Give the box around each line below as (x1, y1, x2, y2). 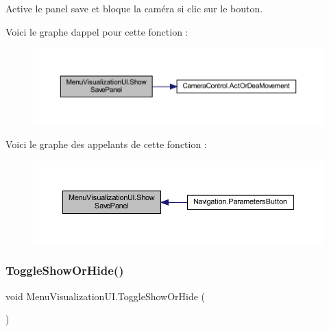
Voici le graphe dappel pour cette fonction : (5, 24, 188, 38)
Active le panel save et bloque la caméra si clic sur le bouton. (5, 1, 263, 15)
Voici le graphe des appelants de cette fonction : (5, 137, 207, 151)
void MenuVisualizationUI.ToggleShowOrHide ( (5, 289, 206, 303)
